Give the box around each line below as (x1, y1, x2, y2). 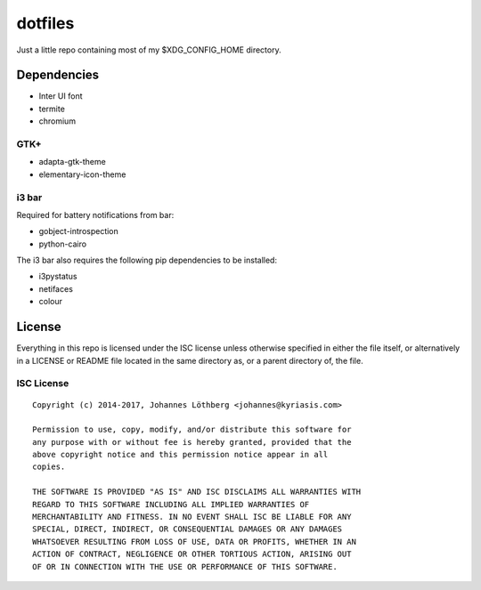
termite (38, 103, 66, 114)
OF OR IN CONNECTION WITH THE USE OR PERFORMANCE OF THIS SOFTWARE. (32, 562, 338, 571)
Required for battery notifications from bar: (16, 209, 175, 220)
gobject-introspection (38, 226, 119, 237)
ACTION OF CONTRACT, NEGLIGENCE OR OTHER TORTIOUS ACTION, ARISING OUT (32, 549, 352, 560)
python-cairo (38, 238, 87, 249)
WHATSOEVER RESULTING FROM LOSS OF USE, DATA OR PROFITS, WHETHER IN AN (32, 537, 356, 546)
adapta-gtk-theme (38, 157, 106, 167)
